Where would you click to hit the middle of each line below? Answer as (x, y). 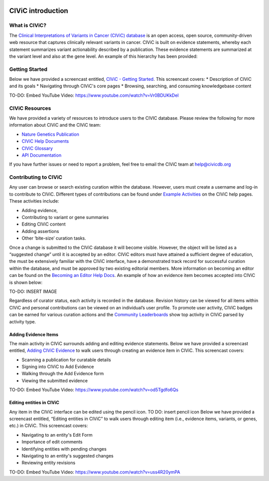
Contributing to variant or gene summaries (65, 218)
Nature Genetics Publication (50, 134)
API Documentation (42, 155)
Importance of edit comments (52, 442)
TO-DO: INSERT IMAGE (33, 291)
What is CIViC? (28, 25)
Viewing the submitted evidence (55, 380)
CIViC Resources (30, 108)
